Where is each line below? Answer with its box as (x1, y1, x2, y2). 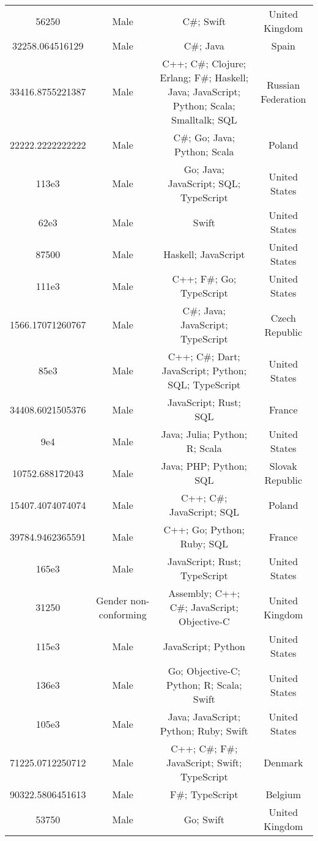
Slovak (269, 459, 297, 473)
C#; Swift (182, 13, 226, 28)
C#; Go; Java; (173, 130, 235, 144)
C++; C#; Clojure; (162, 56, 246, 70)
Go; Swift (183, 812, 224, 826)
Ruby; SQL (180, 536, 228, 550)
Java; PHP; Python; (161, 459, 248, 473)
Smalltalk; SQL (171, 113, 237, 127)
